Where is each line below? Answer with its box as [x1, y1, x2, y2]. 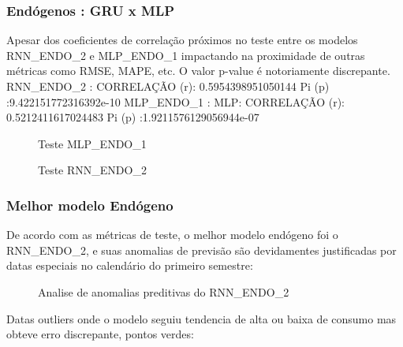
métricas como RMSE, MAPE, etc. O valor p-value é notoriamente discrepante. [6, 62, 390, 79]
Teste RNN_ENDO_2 [38, 162, 147, 178]
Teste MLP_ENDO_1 [38, 135, 147, 151]
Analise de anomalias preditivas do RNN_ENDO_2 [38, 283, 289, 300]
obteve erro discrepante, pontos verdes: [6, 326, 194, 342]
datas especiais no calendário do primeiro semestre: [6, 257, 253, 274]
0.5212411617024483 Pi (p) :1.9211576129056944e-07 [6, 109, 259, 125]
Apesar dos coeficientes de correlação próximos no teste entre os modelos [6, 32, 358, 48]
